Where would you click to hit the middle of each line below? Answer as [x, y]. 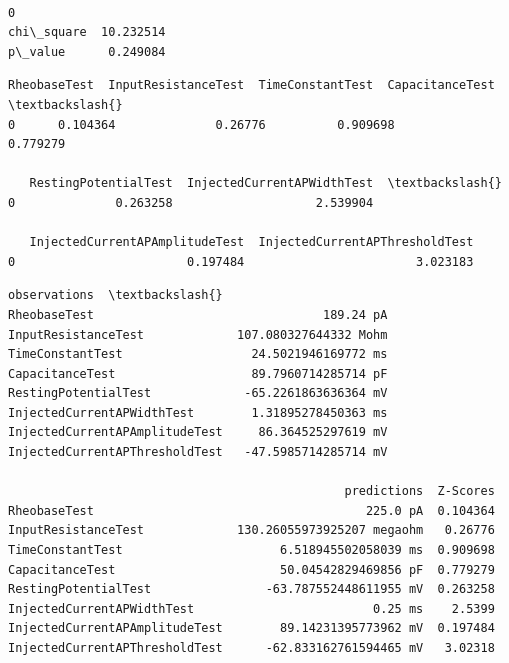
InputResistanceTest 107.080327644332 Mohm [198, 334]
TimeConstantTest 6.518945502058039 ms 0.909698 [251, 550]
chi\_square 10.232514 [87, 32]
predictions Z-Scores [419, 491]
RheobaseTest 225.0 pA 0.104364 [251, 510]
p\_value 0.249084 [87, 51]
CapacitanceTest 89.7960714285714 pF [198, 373]
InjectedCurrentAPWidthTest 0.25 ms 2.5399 [251, 608]
